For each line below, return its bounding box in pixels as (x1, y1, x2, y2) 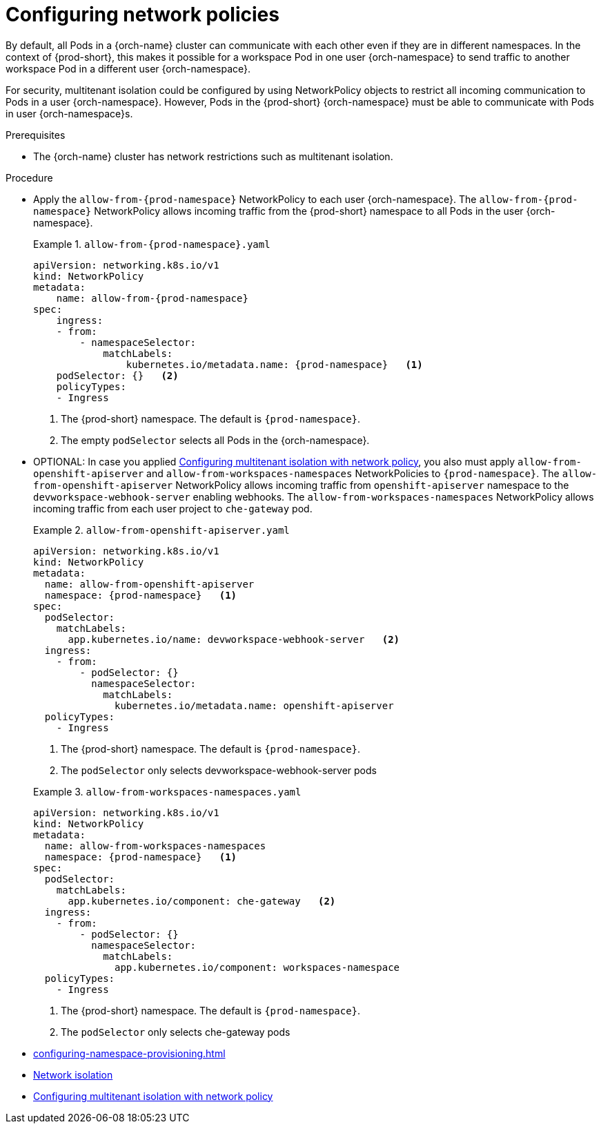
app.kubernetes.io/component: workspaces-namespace (115, 961, 400, 973)
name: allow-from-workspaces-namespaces (44, 840, 266, 851)
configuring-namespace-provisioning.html (33, 1047, 226, 1059)
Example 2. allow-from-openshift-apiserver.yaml (33, 523, 290, 536)
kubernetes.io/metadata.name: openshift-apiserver (115, 699, 394, 711)
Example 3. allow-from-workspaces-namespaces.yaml (33, 785, 302, 798)
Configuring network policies (6, 3, 279, 26)
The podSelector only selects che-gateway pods (61, 1025, 290, 1038)
